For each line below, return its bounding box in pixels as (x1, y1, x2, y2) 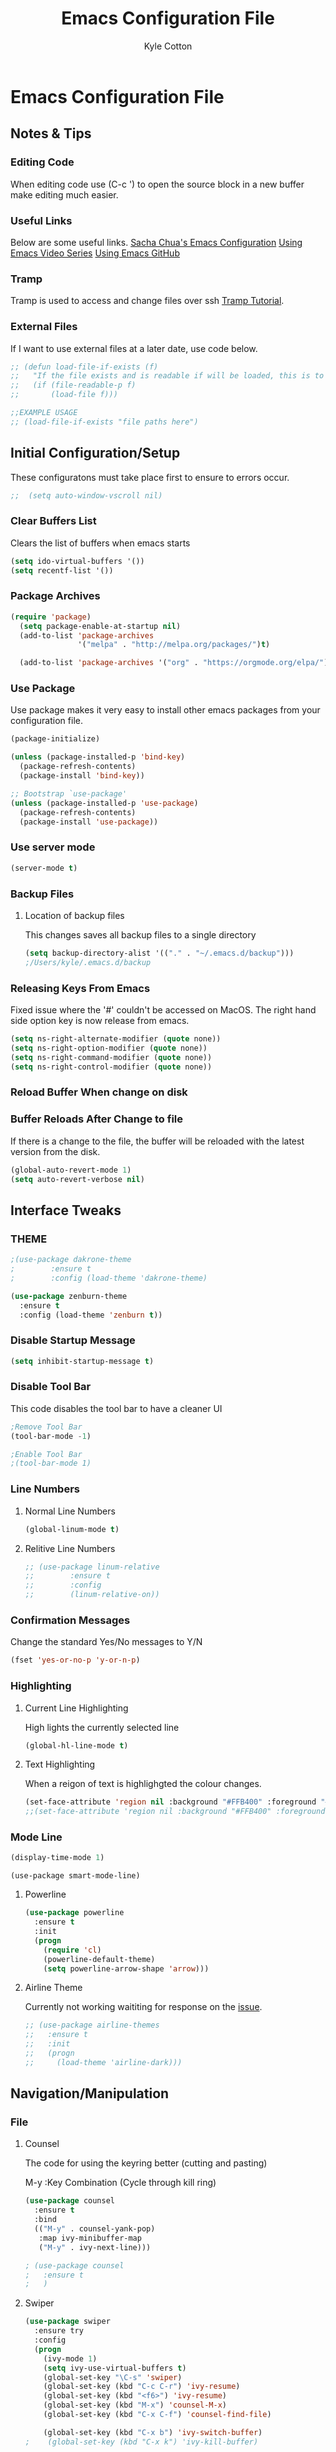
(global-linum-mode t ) (24, 1524, 120, 1534)
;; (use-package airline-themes (24, 2020, 160, 2031)
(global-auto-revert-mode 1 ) (10, 1165, 132, 1175)
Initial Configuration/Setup (10, 445, 181, 462)
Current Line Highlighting (24, 1702, 129, 1714)
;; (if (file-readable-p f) (10, 380, 137, 391)
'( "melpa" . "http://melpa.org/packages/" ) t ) (77, 640, 271, 650)
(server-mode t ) (10, 863, 78, 873)
